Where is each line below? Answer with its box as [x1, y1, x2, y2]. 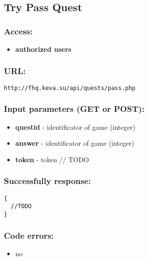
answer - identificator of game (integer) [15, 138, 134, 148]
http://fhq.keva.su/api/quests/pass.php [4, 84, 136, 92]
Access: [4, 25, 33, 37]
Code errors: [4, 229, 54, 241]
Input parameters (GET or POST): [4, 103, 145, 115]
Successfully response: [4, 175, 91, 187]
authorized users [15, 44, 72, 54]
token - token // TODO [15, 154, 89, 164]
